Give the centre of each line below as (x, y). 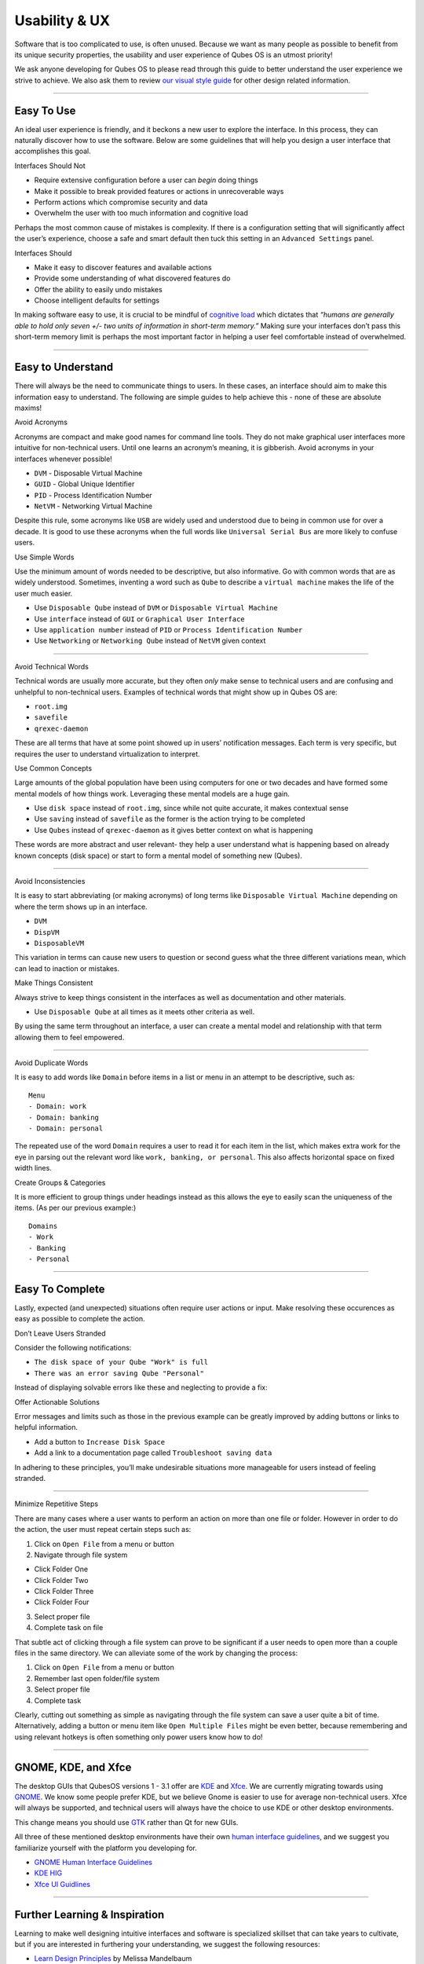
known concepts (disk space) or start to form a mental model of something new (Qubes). (158, 856)
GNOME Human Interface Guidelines (93, 1862)
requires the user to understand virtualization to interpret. (107, 753)
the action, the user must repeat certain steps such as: (103, 1530)
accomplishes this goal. (53, 151)
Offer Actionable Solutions (57, 1402)
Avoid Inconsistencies (50, 881)
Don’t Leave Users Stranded (60, 1333)
